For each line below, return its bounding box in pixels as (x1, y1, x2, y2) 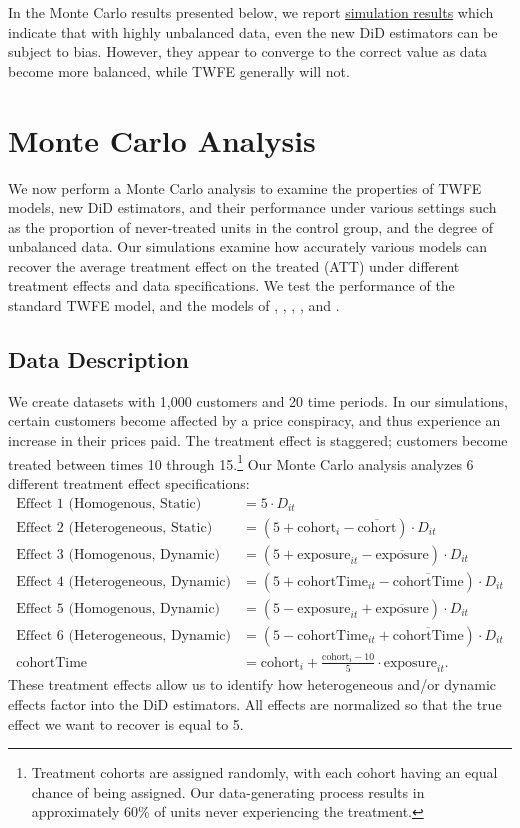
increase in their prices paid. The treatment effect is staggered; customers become (8, 430, 508, 451)
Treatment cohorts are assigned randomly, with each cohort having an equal (31, 762, 498, 783)
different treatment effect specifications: (8, 472, 250, 493)
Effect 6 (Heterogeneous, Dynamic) (16, 628, 231, 643)
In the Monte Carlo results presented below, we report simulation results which (8, 2, 494, 22)
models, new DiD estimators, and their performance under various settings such (8, 197, 497, 218)
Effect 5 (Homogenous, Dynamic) (16, 601, 221, 616)
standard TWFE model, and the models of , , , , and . (8, 295, 340, 316)
